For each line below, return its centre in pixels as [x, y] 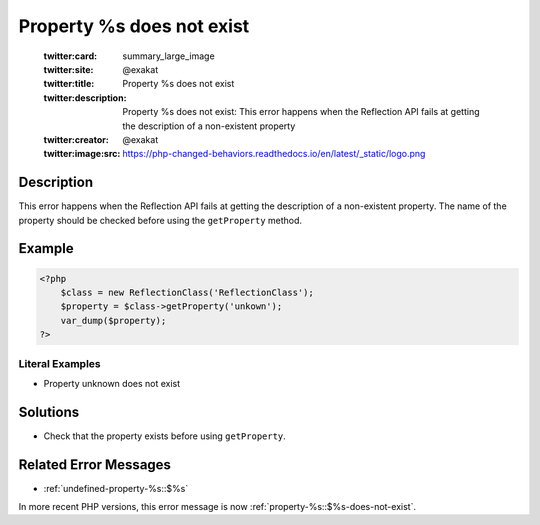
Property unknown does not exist [112, 383]
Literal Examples [59, 363]
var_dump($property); [113, 320]
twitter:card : [70, 56]
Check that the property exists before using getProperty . [165, 436]
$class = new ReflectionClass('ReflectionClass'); [187, 292]
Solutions [49, 411]
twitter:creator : [76, 139]
